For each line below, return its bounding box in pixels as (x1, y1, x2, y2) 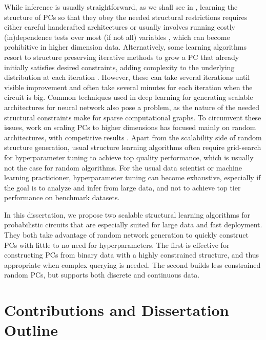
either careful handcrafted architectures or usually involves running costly (4, 22, 235, 32)
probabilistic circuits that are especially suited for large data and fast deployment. (4, 219, 262, 230)
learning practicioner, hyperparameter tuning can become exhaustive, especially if (4, 172, 261, 183)
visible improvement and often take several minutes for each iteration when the (4, 81, 253, 92)
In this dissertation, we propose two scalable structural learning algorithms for (4, 209, 250, 220)
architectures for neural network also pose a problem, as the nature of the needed (4, 101, 259, 112)
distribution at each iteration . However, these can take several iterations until (4, 72, 250, 82)
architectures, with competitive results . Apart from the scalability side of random (4, 132, 262, 142)
